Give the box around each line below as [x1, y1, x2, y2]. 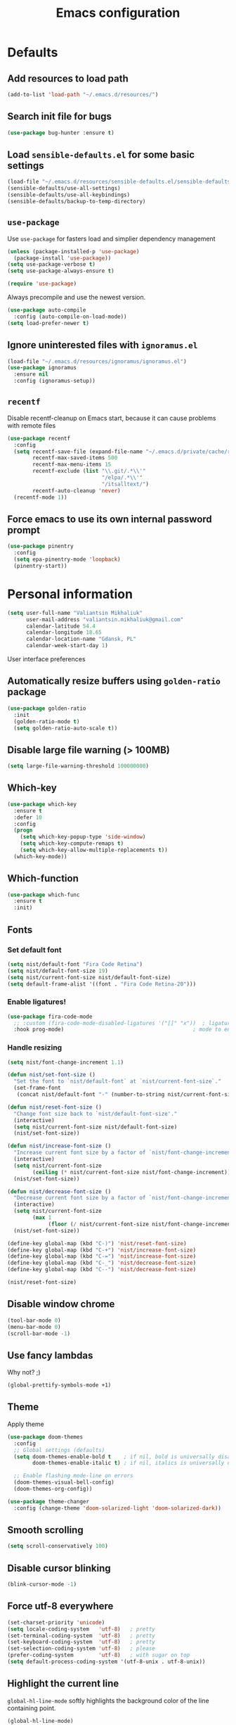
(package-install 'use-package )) [13, 255, 112, 262]
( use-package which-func [7, 891, 80, 898]
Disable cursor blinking [7, 1562, 111, 1574]
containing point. [7, 1704, 56, 1712]
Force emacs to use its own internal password [7, 513, 212, 525]
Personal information [7, 586, 133, 602]
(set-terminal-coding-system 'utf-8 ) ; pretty [7, 1632, 156, 1639]
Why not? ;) [7, 1368, 41, 1377]
